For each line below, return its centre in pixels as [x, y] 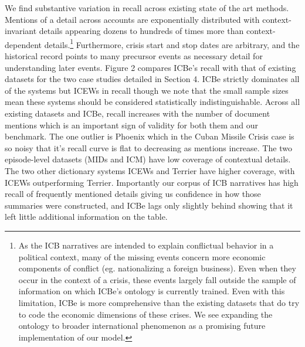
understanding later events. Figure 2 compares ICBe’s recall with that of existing [150, 67]
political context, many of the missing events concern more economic [142, 256]
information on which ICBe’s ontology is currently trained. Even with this [152, 291]
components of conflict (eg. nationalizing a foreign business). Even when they [157, 268]
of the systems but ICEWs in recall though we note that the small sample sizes [147, 90]
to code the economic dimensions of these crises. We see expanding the [145, 314]
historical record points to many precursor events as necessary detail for [134, 56]
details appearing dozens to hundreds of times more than [141, 31]
